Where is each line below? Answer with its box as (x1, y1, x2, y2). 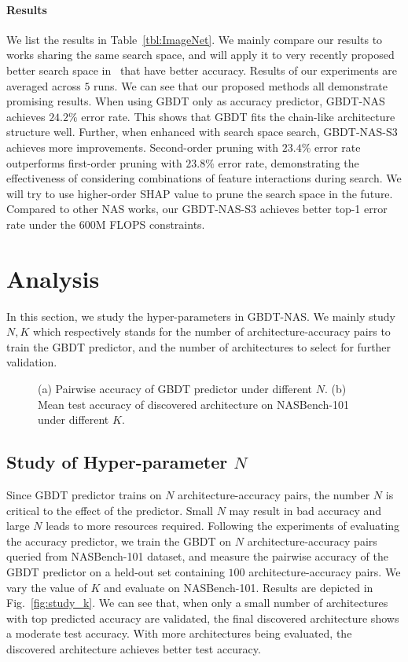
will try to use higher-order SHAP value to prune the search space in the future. (6, 185, 393, 201)
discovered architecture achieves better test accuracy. (6, 640, 261, 656)
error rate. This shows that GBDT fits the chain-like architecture (81, 108, 395, 124)
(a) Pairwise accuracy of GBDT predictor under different (38, 381, 313, 397)
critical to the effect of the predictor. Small (6, 502, 213, 518)
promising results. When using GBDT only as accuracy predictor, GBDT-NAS (6, 93, 385, 109)
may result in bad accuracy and (229, 502, 382, 518)
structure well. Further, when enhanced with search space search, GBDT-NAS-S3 (6, 123, 398, 140)
